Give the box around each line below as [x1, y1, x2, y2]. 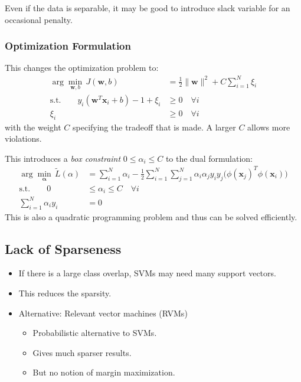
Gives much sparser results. [32, 346, 132, 358]
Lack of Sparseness [5, 239, 122, 257]
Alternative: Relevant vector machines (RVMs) [18, 306, 188, 319]
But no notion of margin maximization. [32, 366, 175, 378]
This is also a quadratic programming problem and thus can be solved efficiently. [5, 210, 297, 223]
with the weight [5, 120, 61, 133]
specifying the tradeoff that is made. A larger [73, 120, 236, 133]
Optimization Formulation [5, 38, 131, 53]
